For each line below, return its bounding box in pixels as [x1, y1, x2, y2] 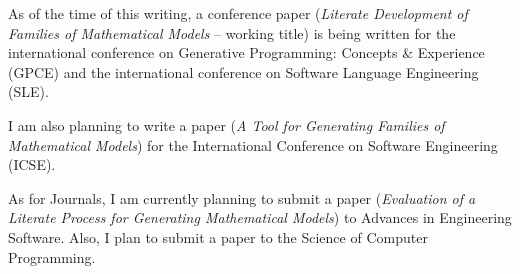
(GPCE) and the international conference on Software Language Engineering [8, 61, 479, 82]
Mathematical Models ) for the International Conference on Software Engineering [8, 134, 498, 155]
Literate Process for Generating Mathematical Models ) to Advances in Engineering [8, 207, 512, 228]
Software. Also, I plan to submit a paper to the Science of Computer [8, 226, 428, 247]
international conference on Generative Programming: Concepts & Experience [8, 42, 485, 63]
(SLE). [8, 81, 49, 102]
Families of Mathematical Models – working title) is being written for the [8, 22, 456, 43]
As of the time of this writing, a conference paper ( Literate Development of [8, 3, 468, 23]
